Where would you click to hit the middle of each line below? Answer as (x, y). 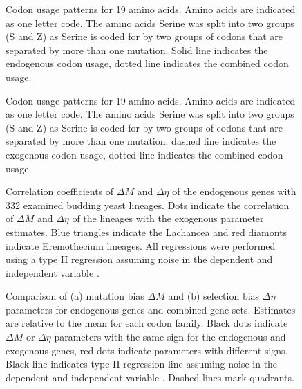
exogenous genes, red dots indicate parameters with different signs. (147, 350)
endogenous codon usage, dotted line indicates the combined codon (147, 63)
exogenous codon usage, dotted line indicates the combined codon (144, 154)
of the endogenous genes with (234, 191)
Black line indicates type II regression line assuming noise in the (142, 364)
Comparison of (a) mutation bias (75, 296)
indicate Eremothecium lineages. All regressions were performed (141, 245)
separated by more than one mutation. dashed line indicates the (141, 141)
